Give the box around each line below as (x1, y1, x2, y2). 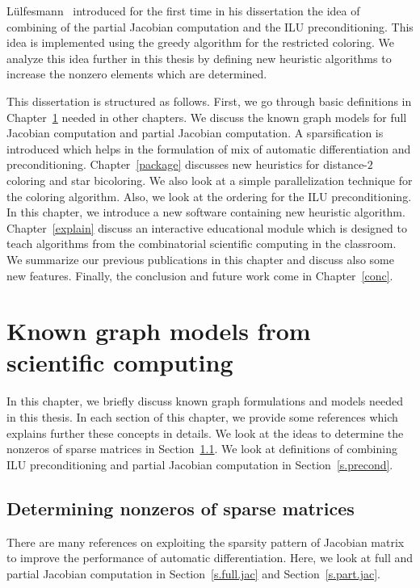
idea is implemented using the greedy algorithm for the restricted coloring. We (6, 34, 394, 51)
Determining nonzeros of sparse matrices (6, 495, 355, 520)
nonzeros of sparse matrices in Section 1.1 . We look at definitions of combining (6, 440, 397, 457)
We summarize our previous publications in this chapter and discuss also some (6, 250, 394, 267)
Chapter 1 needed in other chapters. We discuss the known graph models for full (6, 108, 407, 125)
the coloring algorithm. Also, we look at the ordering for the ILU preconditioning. (6, 187, 412, 204)
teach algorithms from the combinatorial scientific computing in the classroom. (6, 235, 397, 252)
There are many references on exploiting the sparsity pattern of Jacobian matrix (6, 533, 405, 550)
